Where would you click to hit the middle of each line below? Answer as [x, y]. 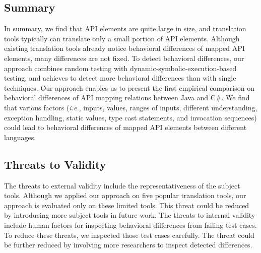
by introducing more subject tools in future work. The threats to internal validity [130, 215]
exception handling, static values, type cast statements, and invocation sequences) [130, 117]
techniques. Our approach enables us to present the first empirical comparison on [129, 87]
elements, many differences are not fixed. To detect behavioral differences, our [124, 58]
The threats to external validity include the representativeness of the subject [122, 185]
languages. [20, 137]
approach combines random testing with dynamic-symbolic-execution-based [120, 68]
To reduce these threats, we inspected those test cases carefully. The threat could [129, 235]
